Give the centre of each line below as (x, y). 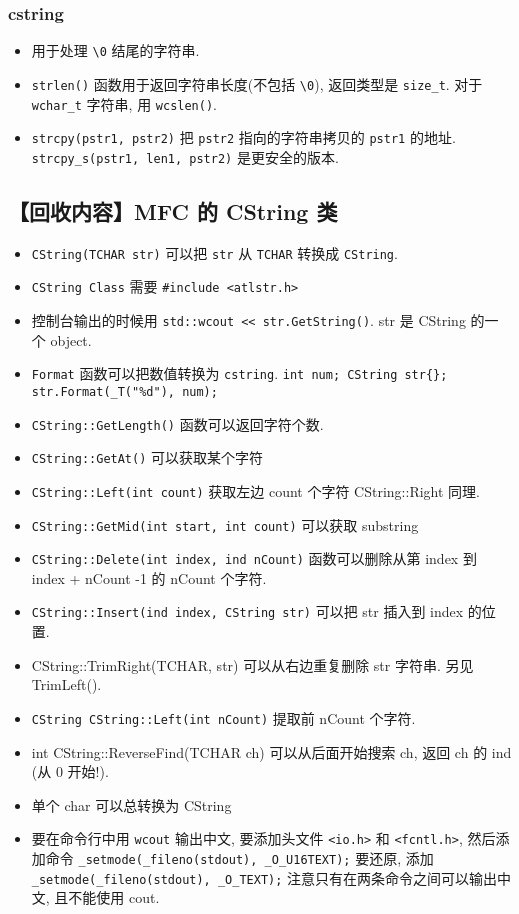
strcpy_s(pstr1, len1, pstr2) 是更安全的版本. (185, 156)
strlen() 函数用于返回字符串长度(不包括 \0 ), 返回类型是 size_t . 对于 (257, 83)
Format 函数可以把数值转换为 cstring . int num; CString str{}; (239, 373)
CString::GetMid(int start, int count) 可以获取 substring (225, 524)
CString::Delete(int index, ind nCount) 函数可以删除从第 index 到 (254, 558)
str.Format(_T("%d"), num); (124, 391)
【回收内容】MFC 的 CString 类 (173, 210)
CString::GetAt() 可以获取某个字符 (147, 457)
